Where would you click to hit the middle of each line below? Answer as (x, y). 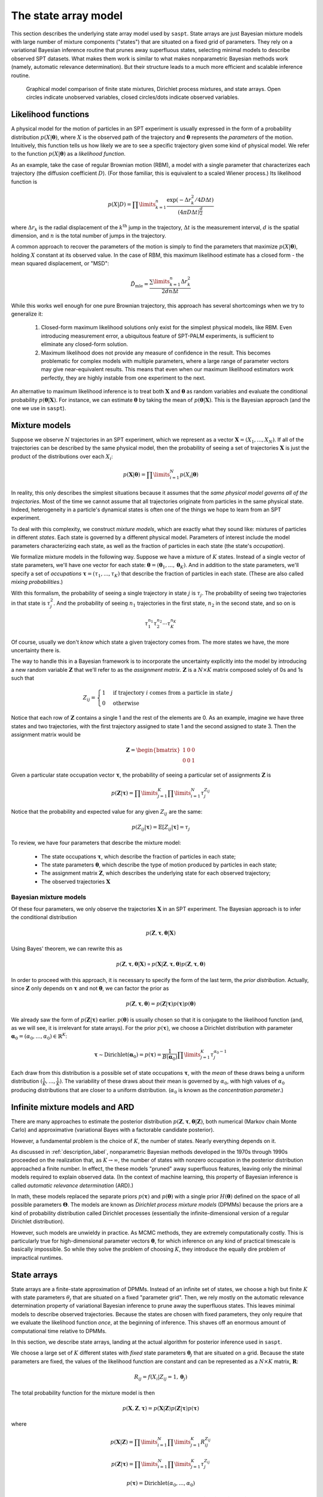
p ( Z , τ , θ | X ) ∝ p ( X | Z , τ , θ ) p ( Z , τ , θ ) (161, 964)
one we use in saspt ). (39, 408)
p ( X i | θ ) (189, 475)
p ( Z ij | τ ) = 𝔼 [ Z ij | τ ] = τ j (161, 828)
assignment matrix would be (46, 735)
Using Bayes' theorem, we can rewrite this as (67, 948)
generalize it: (27, 314)
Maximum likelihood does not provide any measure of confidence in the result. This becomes (156, 353)
